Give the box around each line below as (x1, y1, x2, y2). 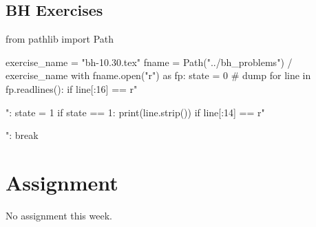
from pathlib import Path (6, 32, 114, 46)
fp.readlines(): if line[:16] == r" (6, 81, 138, 96)
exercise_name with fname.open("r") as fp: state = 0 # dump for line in (6, 68, 311, 83)
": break (6, 128, 39, 142)
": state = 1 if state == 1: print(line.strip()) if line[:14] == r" (6, 105, 265, 119)
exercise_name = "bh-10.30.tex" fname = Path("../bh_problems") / (6, 54, 293, 69)
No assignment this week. (6, 208, 112, 222)
